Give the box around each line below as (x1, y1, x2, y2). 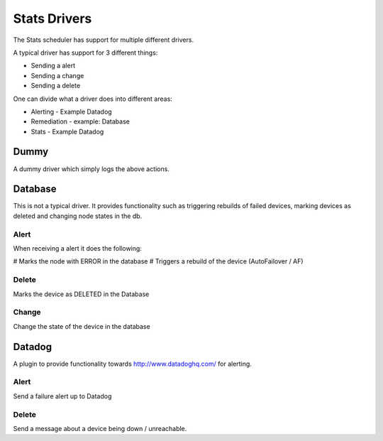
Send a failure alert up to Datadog (13, 391, 112, 401)
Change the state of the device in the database (13, 322, 150, 330)
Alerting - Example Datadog (30, 107, 113, 116)
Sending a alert (30, 61, 76, 70)
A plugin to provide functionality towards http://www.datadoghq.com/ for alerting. (13, 359, 252, 368)
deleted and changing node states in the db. (13, 212, 143, 220)
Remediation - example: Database (30, 117, 131, 126)
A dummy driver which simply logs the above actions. (13, 164, 170, 173)
